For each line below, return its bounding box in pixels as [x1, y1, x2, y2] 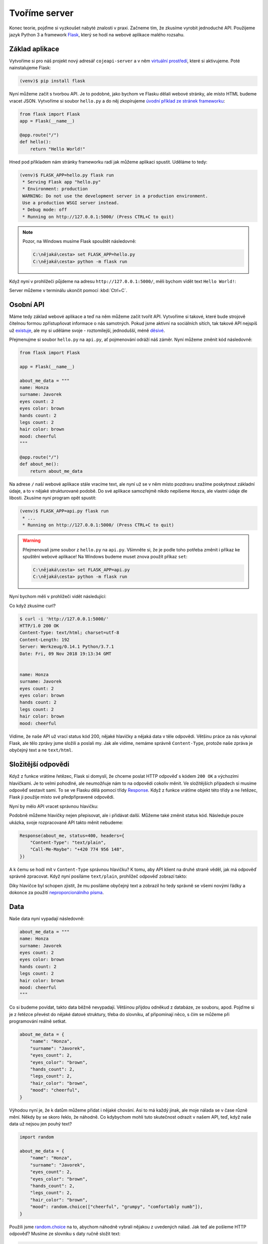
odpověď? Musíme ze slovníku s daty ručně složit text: [9, 1231, 121, 1237]
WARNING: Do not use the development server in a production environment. [22, 193, 208, 199]
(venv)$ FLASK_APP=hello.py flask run [19, 172, 114, 178]
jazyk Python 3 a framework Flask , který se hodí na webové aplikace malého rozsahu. [9, 31, 185, 37]
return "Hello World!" [30, 146, 85, 152]
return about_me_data [30, 468, 83, 474]
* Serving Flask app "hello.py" [22, 179, 101, 185]
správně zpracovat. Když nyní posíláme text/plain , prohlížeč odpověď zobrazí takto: [9, 873, 187, 879]
